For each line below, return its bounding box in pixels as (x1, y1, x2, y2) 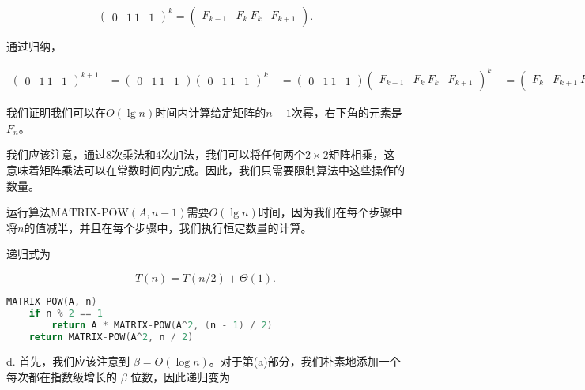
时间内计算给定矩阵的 (155, 104, 266, 121)
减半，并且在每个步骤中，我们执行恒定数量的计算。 (46, 219, 312, 235)
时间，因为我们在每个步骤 (258, 204, 391, 220)
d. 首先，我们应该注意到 (6, 353, 130, 369)
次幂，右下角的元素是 (291, 104, 402, 121)
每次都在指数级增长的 (6, 368, 117, 384)
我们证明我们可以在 (6, 104, 106, 121)
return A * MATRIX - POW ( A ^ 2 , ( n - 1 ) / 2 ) (51, 319, 273, 331)
